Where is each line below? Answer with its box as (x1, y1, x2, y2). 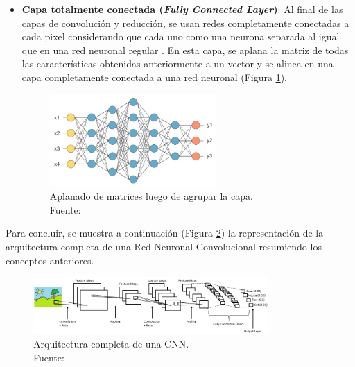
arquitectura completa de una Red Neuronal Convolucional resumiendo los (6, 239, 322, 253)
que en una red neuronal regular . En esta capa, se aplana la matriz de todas (21, 42, 349, 57)
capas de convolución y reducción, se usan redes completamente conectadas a (21, 15, 349, 30)
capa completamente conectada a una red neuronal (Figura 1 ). (21, 69, 288, 84)
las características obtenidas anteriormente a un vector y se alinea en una (21, 56, 334, 71)
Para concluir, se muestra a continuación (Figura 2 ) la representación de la (6, 225, 324, 240)
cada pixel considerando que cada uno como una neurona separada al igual (21, 29, 340, 44)
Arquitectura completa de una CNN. (33, 336, 189, 351)
